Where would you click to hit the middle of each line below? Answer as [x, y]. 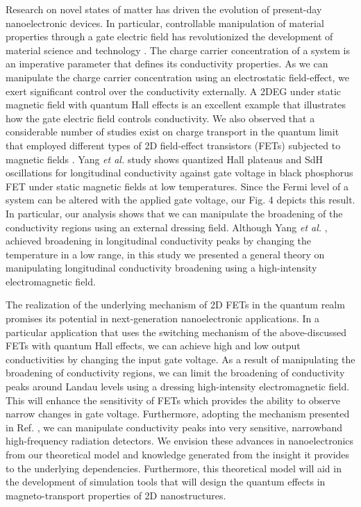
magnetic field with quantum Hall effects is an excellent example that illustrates [176, 105]
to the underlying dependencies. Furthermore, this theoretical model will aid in [174, 468]
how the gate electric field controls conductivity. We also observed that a [160, 118]
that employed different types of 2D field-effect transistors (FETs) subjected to [173, 145]
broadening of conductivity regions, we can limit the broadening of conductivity [175, 373]
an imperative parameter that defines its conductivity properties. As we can [167, 64]
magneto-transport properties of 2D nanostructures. [116, 495]
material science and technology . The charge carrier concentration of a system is [178, 50]
